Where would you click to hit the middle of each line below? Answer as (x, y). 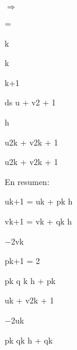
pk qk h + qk (29, 340)
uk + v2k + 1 (29, 300)
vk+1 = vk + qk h (38, 221)
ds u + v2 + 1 (30, 102)
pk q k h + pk (30, 280)
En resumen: (27, 181)
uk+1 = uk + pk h (39, 201)
